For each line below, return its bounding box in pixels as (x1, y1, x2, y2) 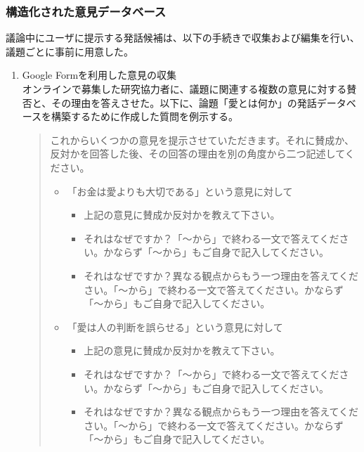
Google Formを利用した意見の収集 (22, 67, 177, 82)
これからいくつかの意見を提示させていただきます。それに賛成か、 (50, 132, 354, 147)
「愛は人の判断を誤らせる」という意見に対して (67, 319, 283, 334)
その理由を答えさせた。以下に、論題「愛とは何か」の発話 (51, 95, 317, 110)
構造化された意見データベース (6, 2, 167, 20)
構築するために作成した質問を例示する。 (51, 109, 239, 124)
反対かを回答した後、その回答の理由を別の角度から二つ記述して (50, 146, 345, 161)
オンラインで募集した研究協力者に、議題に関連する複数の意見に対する (22, 82, 347, 96)
